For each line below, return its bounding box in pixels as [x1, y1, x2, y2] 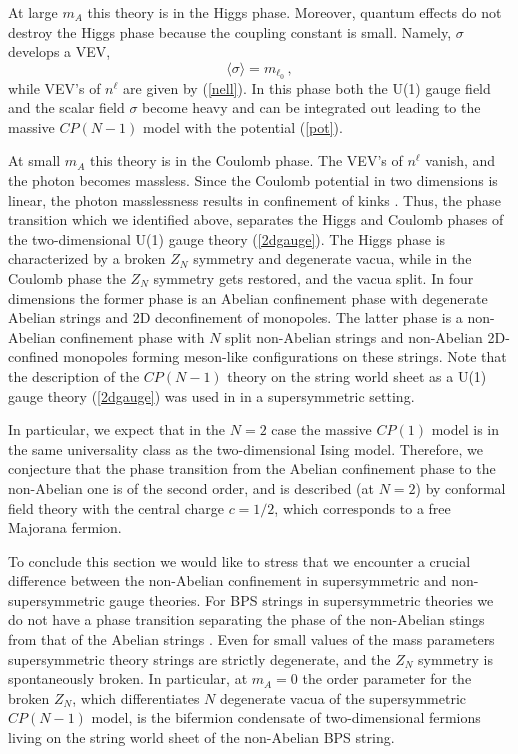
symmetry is [418, 648, 493, 669]
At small [8, 150, 61, 171]
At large [8, 2, 58, 22]
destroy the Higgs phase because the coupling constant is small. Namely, [8, 21, 452, 42]
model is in [431, 419, 500, 440]
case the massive [271, 419, 372, 440]
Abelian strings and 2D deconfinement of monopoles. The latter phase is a [8, 307, 463, 328]
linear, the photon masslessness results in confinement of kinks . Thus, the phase [8, 189, 501, 210]
